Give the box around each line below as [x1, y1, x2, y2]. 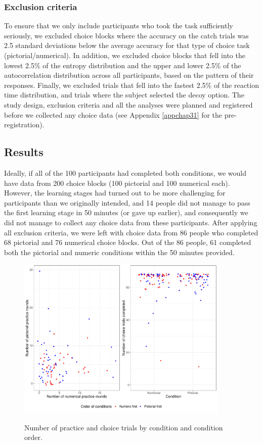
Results [4, 144, 43, 160]
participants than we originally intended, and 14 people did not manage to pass [4, 197, 250, 208]
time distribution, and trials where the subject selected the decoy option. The [4, 89, 244, 100]
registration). [4, 119, 45, 130]
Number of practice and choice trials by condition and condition [24, 422, 223, 432]
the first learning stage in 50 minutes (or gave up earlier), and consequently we [4, 207, 248, 218]
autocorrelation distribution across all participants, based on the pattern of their [4, 70, 254, 80]
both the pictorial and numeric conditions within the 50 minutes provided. [4, 246, 235, 257]
